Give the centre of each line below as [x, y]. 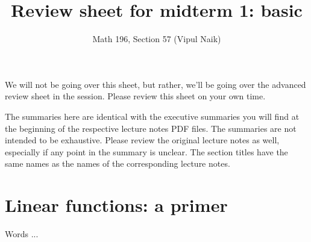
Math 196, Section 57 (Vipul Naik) [157, 39]
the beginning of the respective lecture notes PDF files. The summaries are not [151, 128]
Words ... [22, 234]
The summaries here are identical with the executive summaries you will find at [152, 116]
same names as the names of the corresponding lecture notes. [118, 163]
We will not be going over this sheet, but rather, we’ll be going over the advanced [155, 84]
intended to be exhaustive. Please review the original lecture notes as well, [142, 140]
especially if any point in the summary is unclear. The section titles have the [146, 151]
